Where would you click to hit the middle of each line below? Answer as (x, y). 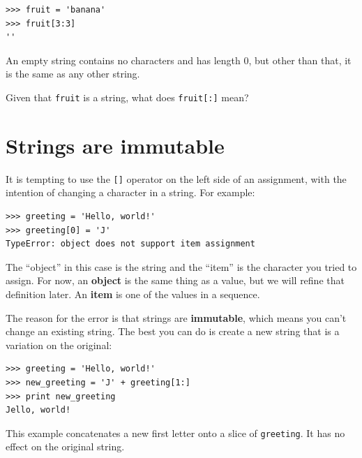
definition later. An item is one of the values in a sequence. (133, 294)
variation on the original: (59, 345)
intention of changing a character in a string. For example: (130, 192)
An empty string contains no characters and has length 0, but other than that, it (179, 60)
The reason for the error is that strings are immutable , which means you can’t (176, 317)
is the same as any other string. (73, 74)
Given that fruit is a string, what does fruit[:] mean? (127, 97)
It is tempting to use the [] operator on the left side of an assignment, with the (176, 178)
